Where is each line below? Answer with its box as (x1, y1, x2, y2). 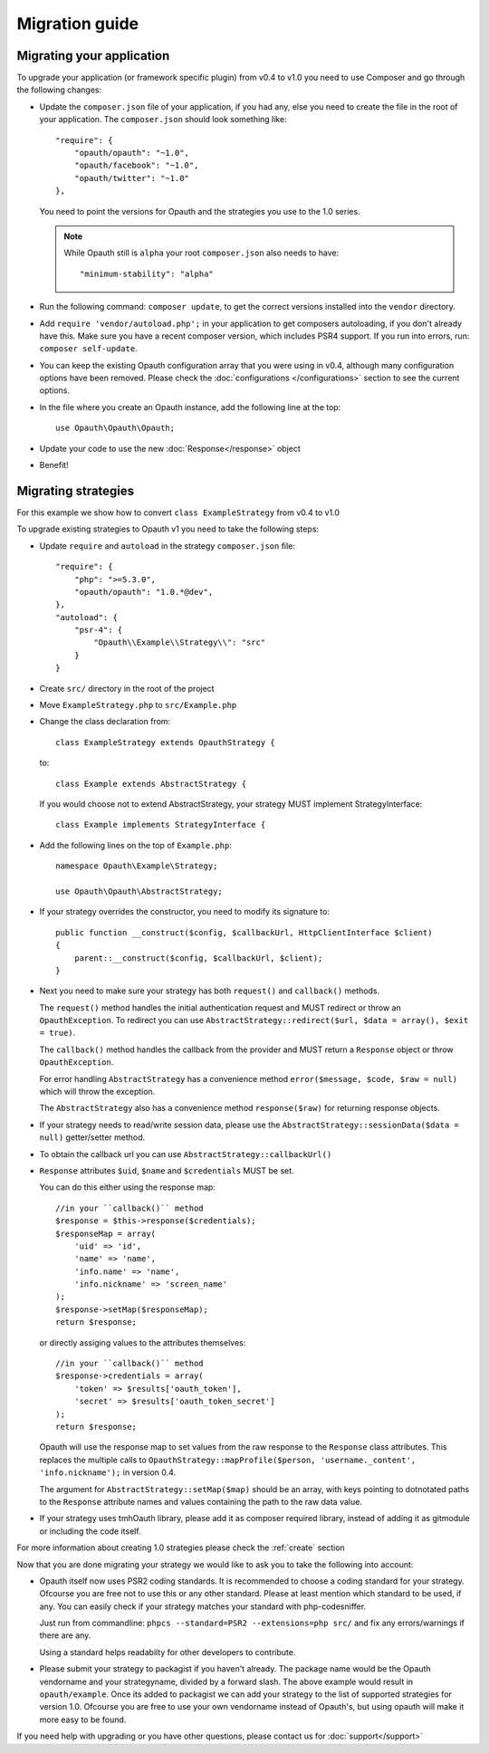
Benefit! (39, 460, 69, 471)
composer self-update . (39, 343, 138, 354)
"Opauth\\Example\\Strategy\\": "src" (93, 637, 266, 647)
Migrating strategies (16, 483, 135, 498)
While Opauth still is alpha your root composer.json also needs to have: (63, 247, 340, 258)
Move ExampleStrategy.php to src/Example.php (39, 700, 237, 711)
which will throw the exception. (39, 1087, 156, 1097)
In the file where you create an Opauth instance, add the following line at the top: (39, 401, 341, 412)
